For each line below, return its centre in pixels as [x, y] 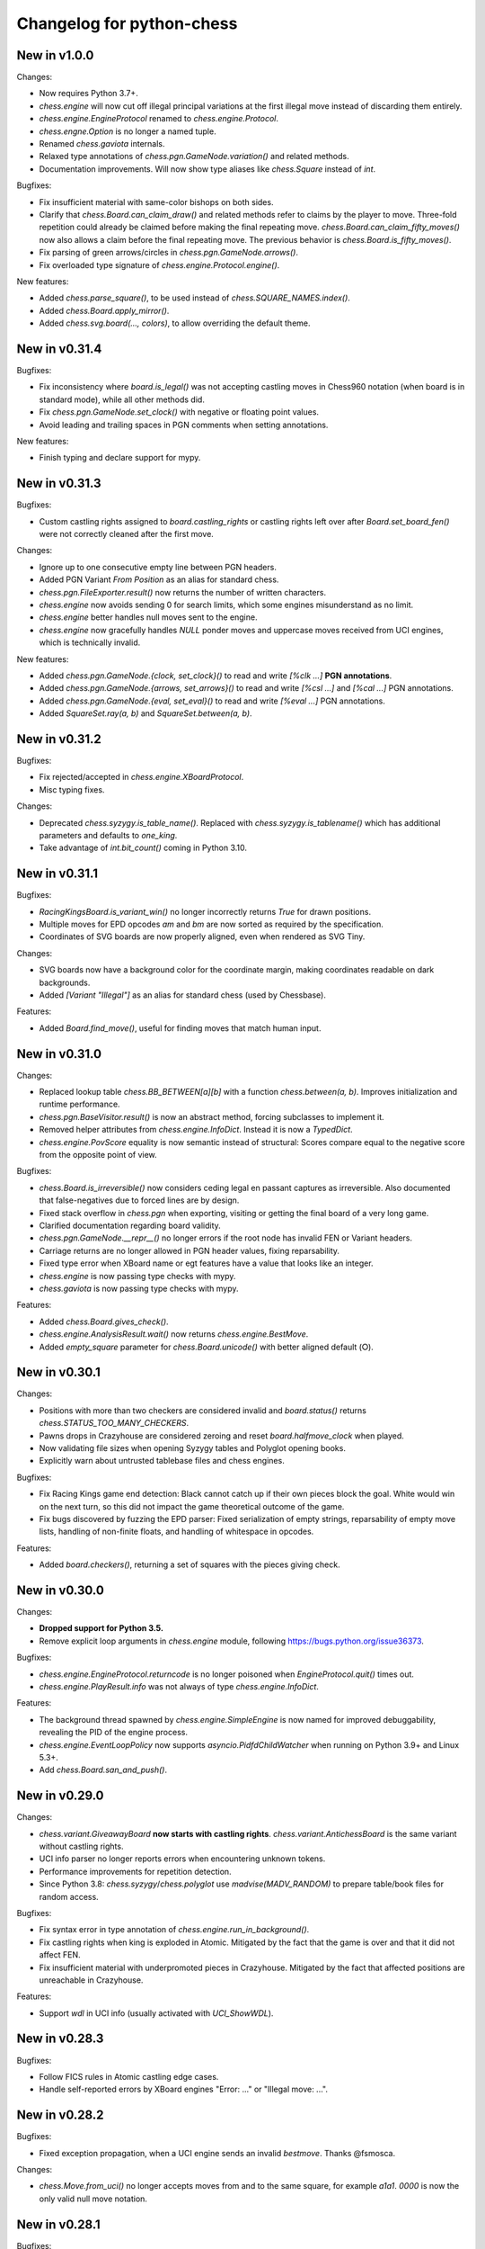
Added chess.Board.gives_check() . [104, 1322]
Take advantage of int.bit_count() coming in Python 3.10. [143, 848]
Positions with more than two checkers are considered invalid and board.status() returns [203, 1410]
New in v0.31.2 [59, 739]
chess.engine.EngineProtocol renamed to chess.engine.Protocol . [159, 119]
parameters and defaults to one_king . [108, 835]
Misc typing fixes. [72, 789]
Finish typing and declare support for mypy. [120, 458]
